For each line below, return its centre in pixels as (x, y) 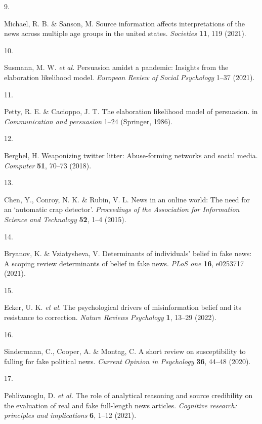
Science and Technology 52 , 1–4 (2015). (65, 219)
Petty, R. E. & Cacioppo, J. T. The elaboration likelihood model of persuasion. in (131, 111)
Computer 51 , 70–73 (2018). (48, 165)
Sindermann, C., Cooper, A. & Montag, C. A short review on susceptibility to (125, 351)
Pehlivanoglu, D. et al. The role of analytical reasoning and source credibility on (128, 395)
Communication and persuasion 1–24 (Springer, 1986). (89, 121)
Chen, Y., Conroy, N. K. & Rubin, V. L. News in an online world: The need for (127, 199)
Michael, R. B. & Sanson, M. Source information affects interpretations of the (125, 23)
